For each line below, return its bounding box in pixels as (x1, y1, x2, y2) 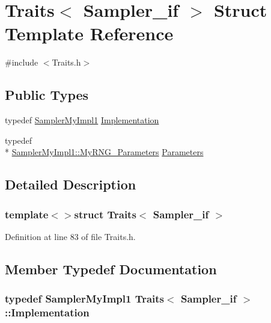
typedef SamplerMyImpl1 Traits (5, 291, 165, 306)
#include (5, 56, 38, 69)
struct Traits (74, 206, 136, 221)
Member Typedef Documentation (5, 259, 217, 278)
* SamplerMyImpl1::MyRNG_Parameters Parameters (5, 146, 204, 158)
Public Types (5, 85, 89, 104)
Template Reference (5, 21, 174, 46)
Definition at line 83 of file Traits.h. (5, 230, 136, 242)
